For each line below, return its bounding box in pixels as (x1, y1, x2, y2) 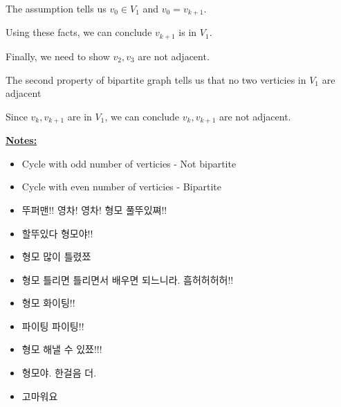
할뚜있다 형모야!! (21, 226, 93, 240)
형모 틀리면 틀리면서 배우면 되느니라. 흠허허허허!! (21, 272, 234, 287)
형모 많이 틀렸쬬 (21, 249, 91, 264)
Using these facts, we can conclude (6, 25, 152, 39)
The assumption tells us (6, 1, 107, 15)
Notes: (6, 133, 37, 147)
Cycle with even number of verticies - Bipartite (21, 179, 221, 194)
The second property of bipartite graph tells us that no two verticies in (6, 72, 306, 87)
